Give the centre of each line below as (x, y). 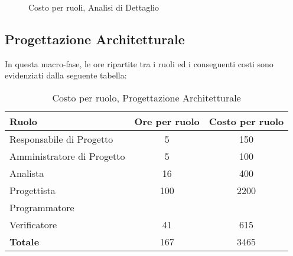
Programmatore (42, 207)
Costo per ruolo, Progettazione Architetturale (146, 97)
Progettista (32, 190)
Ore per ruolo (167, 121)
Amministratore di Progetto (67, 156)
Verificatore (33, 224)
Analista (27, 173)
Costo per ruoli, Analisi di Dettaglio (94, 7)
